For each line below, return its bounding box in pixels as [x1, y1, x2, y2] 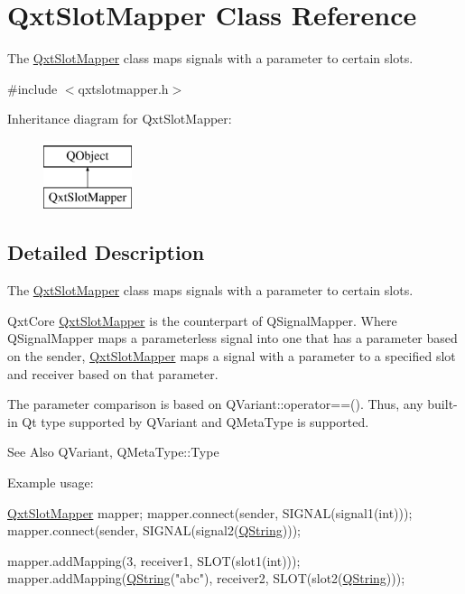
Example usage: [7, 473, 94, 492]
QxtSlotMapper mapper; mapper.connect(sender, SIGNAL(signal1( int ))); [7, 503, 413, 522]
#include [7, 79, 58, 97]
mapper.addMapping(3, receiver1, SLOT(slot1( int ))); [7, 551, 301, 570]
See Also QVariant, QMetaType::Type [7, 442, 219, 461]
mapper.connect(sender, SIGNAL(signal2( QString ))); [7, 521, 301, 540]
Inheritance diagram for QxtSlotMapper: [7, 109, 232, 128]
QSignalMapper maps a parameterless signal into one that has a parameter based [7, 329, 458, 348]
